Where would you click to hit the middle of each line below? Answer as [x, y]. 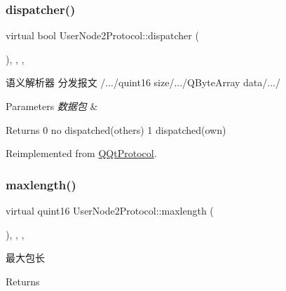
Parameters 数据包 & [52, 106]
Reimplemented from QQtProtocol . [81, 153]
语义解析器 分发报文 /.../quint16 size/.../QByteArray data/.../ [143, 82]
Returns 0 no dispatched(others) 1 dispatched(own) [116, 129]
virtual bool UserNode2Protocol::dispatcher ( [102, 35]
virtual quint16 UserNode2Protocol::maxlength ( [110, 210]
